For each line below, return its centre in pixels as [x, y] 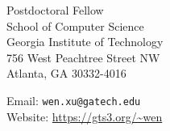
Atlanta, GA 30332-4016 [66, 73]
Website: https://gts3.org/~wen [85, 116]
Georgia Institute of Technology [85, 42]
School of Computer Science [75, 25]
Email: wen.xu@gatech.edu [74, 100]
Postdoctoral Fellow [55, 10]
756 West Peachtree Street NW [83, 57]
